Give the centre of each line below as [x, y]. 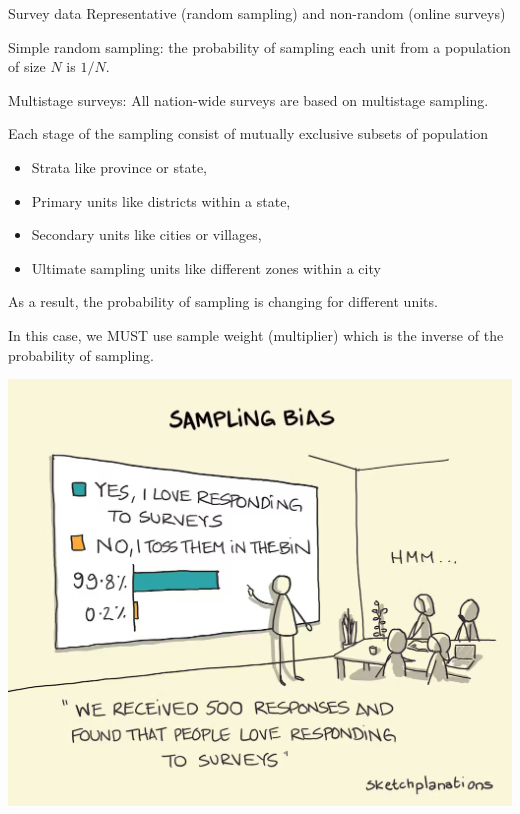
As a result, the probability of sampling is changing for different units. [223, 301]
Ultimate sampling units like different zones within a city [206, 267]
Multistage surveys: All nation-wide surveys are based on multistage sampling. [248, 99]
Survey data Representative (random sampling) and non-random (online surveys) [257, 13]
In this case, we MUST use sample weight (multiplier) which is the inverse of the [256, 334]
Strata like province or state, [119, 166]
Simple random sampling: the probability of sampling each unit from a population [259, 46]
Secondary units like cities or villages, [146, 234]
